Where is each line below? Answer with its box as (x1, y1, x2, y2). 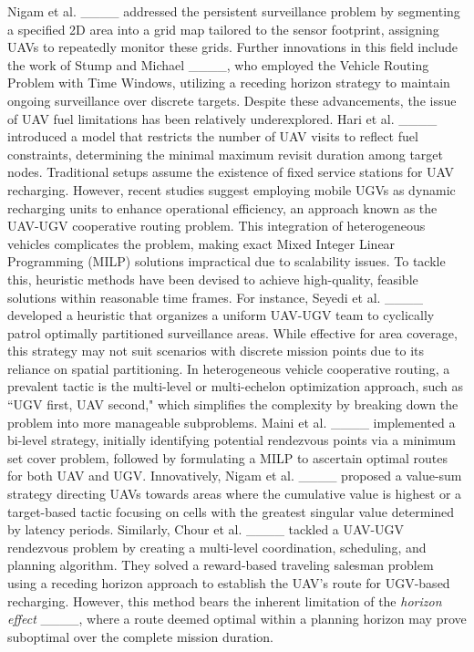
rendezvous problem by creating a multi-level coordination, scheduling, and (7, 537, 427, 556)
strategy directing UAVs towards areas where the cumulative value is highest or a (7, 484, 462, 503)
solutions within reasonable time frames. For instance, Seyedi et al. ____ (7, 287, 424, 306)
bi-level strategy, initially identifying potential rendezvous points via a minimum (7, 430, 456, 450)
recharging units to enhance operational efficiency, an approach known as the (7, 198, 438, 217)
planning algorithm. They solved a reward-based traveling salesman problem (7, 555, 434, 574)
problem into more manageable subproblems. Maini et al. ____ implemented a (7, 412, 456, 431)
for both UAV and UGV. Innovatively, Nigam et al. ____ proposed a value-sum (7, 466, 462, 485)
